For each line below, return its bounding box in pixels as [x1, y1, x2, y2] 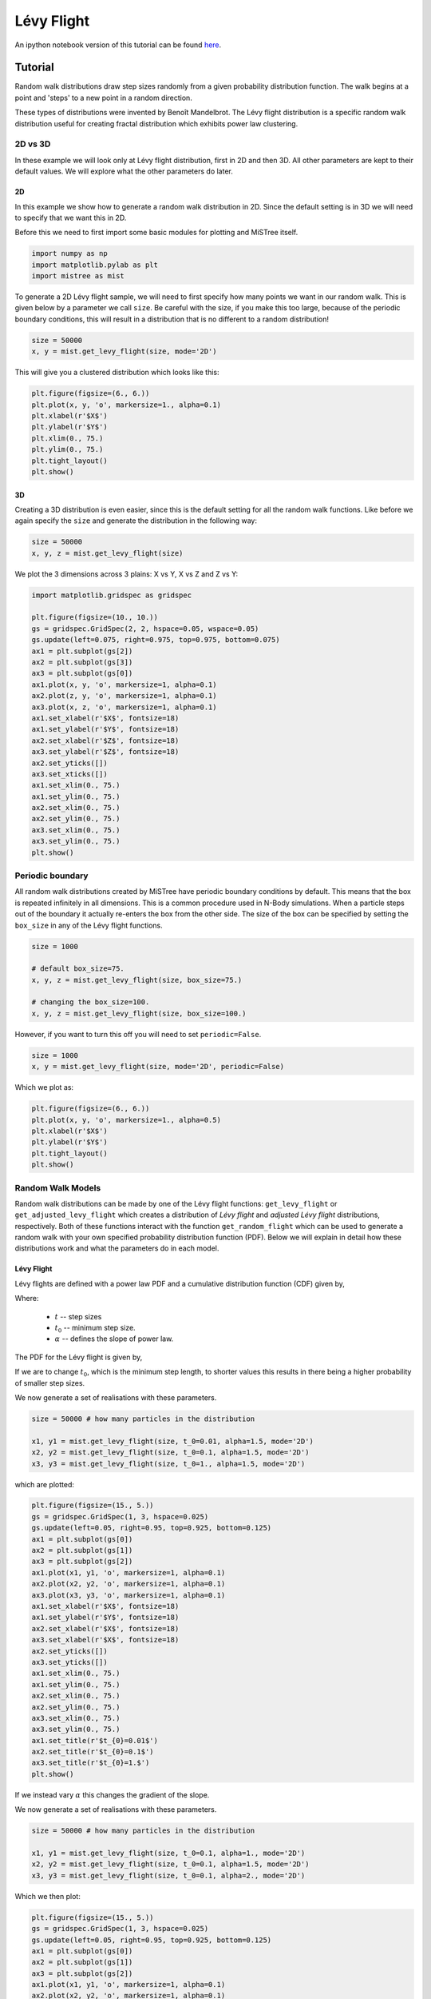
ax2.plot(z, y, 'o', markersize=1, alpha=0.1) [31, 692, 217, 700]
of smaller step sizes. [14, 1378, 85, 1387]
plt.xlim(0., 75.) [31, 433, 104, 443]
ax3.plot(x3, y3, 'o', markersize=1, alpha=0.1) [31, 1590, 226, 1599]
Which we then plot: [14, 1891, 81, 1901]
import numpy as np [31, 249, 108, 258]
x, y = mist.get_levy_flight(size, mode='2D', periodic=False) [31, 1062, 285, 1071]
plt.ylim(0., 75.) [31, 445, 104, 454]
